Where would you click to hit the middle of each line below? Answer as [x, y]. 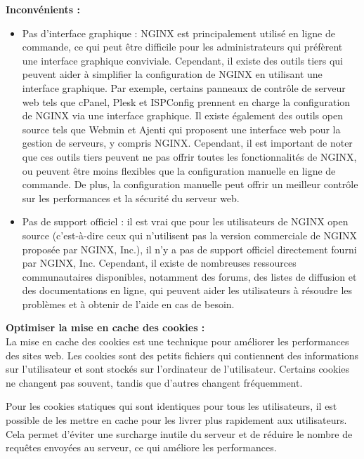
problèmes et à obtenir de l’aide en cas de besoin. [128, 304]
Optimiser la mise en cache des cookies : [105, 327]
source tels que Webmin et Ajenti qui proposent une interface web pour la [181, 129]
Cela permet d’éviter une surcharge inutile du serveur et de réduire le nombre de [179, 433]
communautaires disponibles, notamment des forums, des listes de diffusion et [189, 276]
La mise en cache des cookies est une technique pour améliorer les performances [177, 341]
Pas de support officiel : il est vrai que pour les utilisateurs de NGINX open [185, 221]
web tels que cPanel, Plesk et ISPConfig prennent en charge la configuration [186, 101]
